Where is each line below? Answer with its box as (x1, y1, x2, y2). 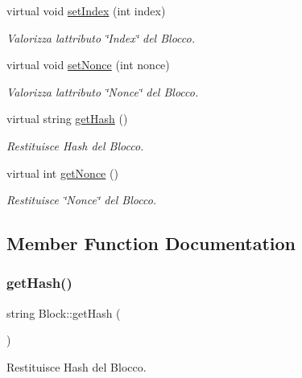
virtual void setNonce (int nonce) (6, 56, 170, 73)
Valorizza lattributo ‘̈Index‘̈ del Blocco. (6, 29, 195, 46)
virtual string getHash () (6, 110, 128, 127)
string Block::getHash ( (6, 304, 121, 321)
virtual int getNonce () (6, 164, 118, 181)
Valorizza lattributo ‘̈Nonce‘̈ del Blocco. (6, 83, 199, 100)
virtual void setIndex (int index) (6, 2, 166, 18)
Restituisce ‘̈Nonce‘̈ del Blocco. (6, 191, 157, 208)
